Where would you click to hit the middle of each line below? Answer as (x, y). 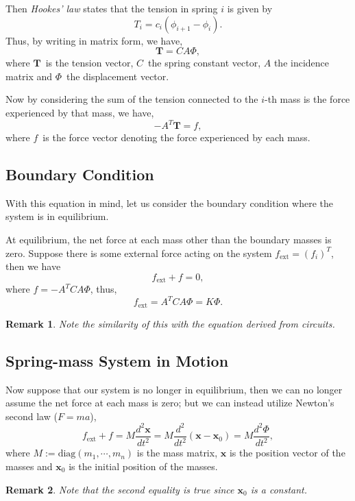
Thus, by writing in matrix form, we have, (94, 40)
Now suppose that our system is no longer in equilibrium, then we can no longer (174, 389)
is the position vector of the (287, 453)
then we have (33, 266)
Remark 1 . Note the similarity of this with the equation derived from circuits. (170, 323)
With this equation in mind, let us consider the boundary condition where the (169, 203)
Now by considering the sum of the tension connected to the (132, 99)
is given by (250, 8)
